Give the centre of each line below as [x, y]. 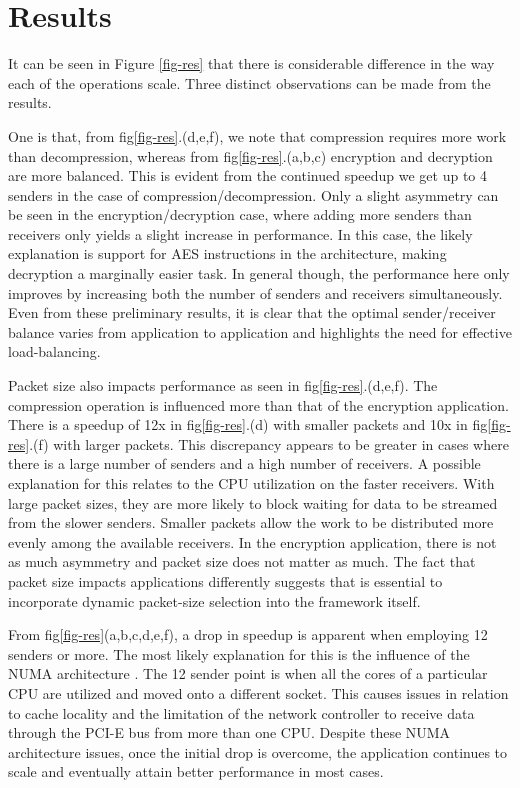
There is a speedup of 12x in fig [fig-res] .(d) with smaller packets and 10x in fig [248, 424]
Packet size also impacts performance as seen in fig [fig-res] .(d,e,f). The [223, 385]
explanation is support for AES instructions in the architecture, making [227, 253]
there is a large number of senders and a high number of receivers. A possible [244, 463]
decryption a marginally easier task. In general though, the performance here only [259, 273]
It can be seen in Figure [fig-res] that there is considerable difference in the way [251, 63]
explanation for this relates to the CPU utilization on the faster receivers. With [251, 483]
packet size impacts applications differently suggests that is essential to [225, 580]
